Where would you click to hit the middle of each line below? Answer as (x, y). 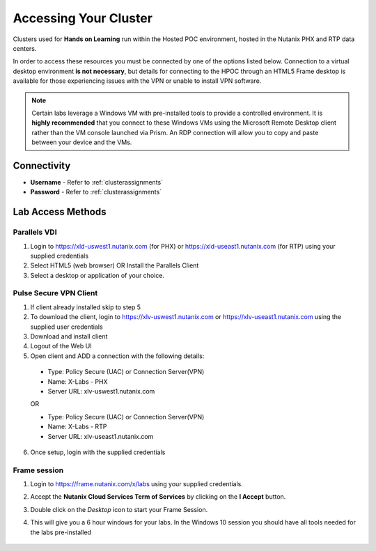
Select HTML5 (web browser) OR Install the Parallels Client (115, 265)
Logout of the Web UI (61, 346)
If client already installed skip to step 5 (86, 307)
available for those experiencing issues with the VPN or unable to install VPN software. (137, 81)
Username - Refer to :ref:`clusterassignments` (97, 182)
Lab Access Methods (60, 212)
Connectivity (42, 165)
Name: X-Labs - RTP (77, 427)
